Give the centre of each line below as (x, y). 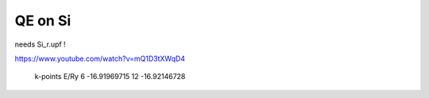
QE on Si (43, 21)
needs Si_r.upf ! (41, 44)
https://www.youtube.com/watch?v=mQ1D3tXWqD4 (100, 58)
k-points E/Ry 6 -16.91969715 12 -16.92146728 (110, 77)
